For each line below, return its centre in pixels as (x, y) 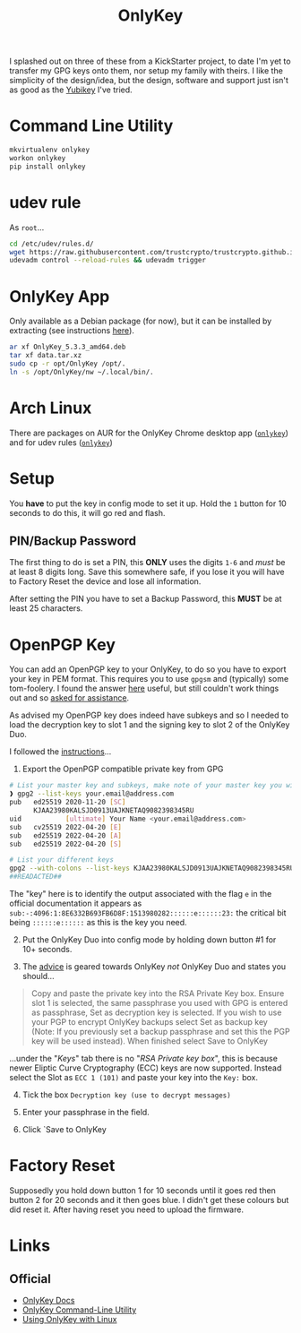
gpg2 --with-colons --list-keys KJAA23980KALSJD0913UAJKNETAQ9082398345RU (152, 869)
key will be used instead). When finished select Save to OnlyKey (150, 1041)
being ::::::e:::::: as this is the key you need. (98, 922)
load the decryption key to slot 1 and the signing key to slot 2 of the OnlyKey (150, 725)
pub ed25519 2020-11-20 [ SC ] (68, 803)
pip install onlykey (48, 167)
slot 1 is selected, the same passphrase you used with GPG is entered (159, 1003)
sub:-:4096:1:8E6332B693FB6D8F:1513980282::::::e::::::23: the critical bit (148, 913)
